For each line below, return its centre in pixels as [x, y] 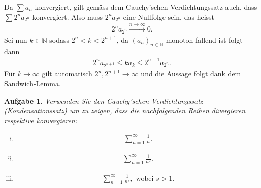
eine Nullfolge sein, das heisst [169, 17]
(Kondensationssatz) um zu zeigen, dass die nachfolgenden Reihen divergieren [125, 111]
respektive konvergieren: [41, 120]
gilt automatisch [67, 73]
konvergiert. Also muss [67, 17]
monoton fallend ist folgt [204, 39]
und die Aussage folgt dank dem [191, 73]
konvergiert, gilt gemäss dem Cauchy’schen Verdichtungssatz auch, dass [146, 7]
